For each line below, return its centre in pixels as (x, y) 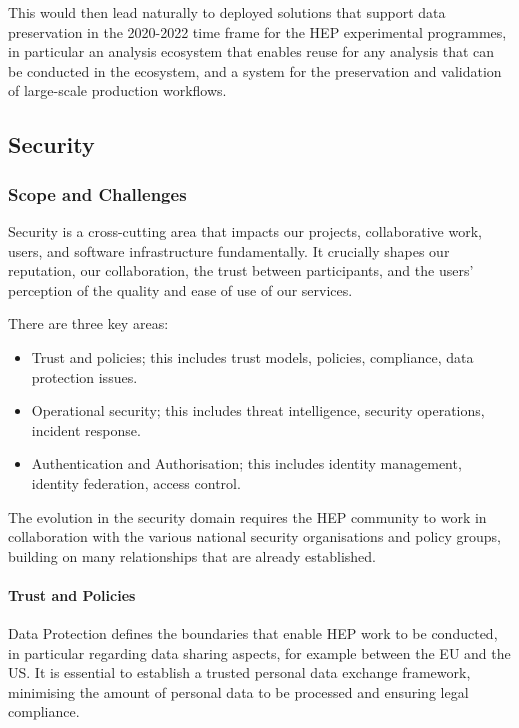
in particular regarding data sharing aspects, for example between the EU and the (259, 652)
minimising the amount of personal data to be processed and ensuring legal (238, 691)
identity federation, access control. (136, 482)
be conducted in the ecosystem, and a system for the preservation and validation (255, 70)
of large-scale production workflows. (117, 90)
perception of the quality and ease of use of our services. (180, 289)
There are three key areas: (88, 323)
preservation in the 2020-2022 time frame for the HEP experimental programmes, (257, 31)
